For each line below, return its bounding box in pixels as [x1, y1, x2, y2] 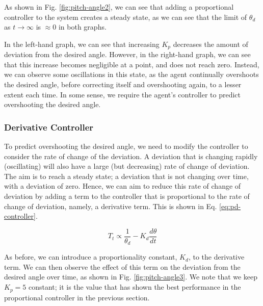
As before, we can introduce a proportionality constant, [4, 251, 177, 262]
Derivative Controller [4, 120, 94, 133]
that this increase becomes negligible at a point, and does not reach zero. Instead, [4, 59, 259, 69]
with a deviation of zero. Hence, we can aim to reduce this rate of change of [4, 181, 241, 191]
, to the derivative [188, 251, 245, 262]
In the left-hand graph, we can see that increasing [4, 38, 160, 49]
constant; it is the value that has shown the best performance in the [28, 282, 241, 292]
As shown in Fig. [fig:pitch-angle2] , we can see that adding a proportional [4, 2, 234, 12]
